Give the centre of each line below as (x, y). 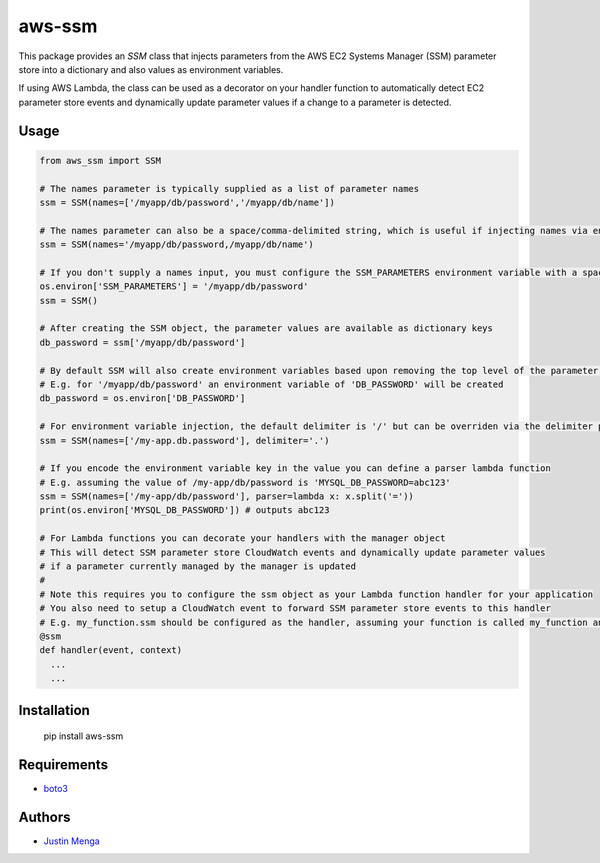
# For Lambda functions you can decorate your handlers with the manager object (242, 538)
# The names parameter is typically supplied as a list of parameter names (229, 188)
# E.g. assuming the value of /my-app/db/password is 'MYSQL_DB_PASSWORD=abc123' (245, 482)
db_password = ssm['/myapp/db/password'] (142, 342)
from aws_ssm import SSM (100, 160)
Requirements (63, 764)
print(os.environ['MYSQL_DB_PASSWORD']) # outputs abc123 (184, 510)
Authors (44, 816)
